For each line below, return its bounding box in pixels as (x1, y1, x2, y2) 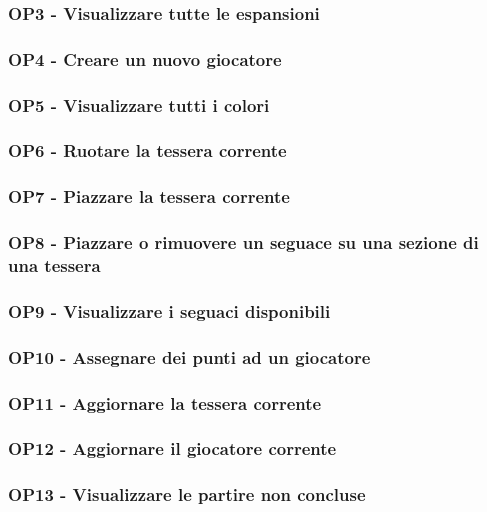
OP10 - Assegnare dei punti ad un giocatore (8, 344, 371, 369)
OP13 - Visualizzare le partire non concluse (8, 482, 366, 507)
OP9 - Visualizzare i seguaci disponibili (8, 298, 331, 323)
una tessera (8, 253, 101, 278)
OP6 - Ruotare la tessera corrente (8, 138, 287, 163)
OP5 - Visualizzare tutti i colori (8, 92, 270, 117)
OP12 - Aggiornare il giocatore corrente (8, 436, 337, 461)
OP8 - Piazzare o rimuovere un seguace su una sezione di (8, 230, 479, 255)
